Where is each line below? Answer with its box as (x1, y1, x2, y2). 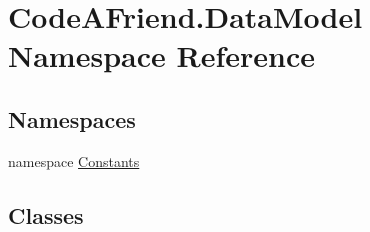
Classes (8, 199, 84, 230)
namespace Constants (8, 150, 140, 171)
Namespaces (8, 103, 136, 134)
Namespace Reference (8, 35, 315, 76)
